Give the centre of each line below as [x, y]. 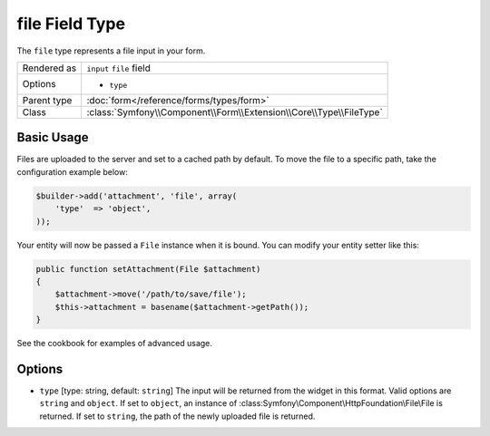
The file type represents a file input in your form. [111, 51]
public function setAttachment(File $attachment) [148, 269]
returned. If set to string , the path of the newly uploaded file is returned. [177, 416]
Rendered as [49, 68]
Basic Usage [53, 137]
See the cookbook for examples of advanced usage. [115, 344]
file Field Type [71, 24]
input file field [119, 68]
